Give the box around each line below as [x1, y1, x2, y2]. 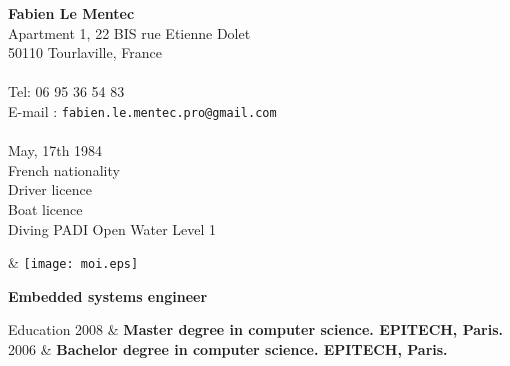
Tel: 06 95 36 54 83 [8, 81, 125, 102]
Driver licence [8, 179, 92, 200]
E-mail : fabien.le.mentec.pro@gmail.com [8, 100, 277, 121]
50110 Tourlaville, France [8, 42, 162, 63]
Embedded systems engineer [8, 285, 208, 306]
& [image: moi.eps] [8, 252, 139, 273]
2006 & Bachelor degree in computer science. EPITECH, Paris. [8, 339, 448, 360]
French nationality [8, 159, 120, 180]
